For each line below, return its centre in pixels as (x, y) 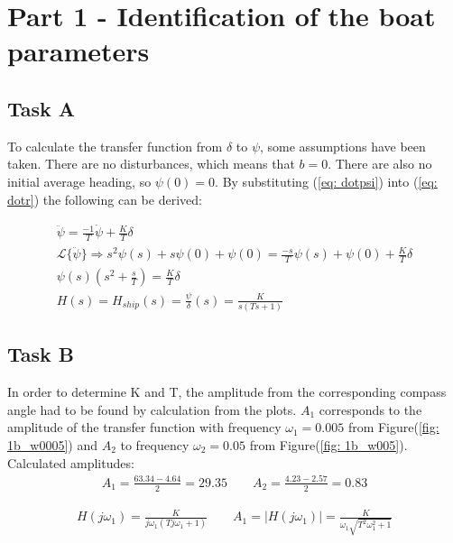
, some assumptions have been (343, 146)
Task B (41, 354)
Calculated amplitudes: (71, 462)
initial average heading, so (79, 181)
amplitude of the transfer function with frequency (144, 427)
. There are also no (380, 164)
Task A (42, 108)
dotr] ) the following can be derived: (105, 199)
